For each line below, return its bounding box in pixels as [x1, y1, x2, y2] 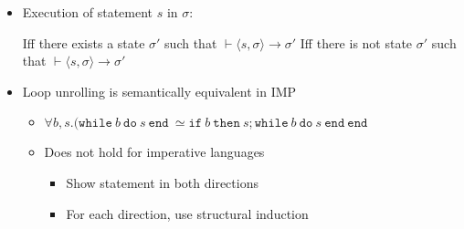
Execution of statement [22, 3, 153, 21]
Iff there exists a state [22, 33, 145, 52]
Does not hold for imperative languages [44, 142, 265, 161]
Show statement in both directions [66, 172, 258, 192]
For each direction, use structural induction [66, 203, 309, 223]
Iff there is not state [300, 33, 413, 52]
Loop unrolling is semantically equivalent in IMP [22, 81, 297, 100]
